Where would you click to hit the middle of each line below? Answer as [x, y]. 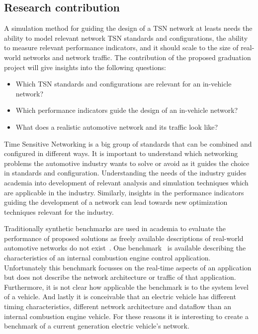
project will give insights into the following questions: [85, 67]
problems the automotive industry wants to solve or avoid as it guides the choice [127, 163]
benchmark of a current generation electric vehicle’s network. [97, 326]
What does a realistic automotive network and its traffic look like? [117, 126]
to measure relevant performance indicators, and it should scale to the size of [121, 47]
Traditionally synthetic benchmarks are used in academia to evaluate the [115, 228]
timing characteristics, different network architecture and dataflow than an [118, 306]
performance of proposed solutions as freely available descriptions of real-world [124, 238]
